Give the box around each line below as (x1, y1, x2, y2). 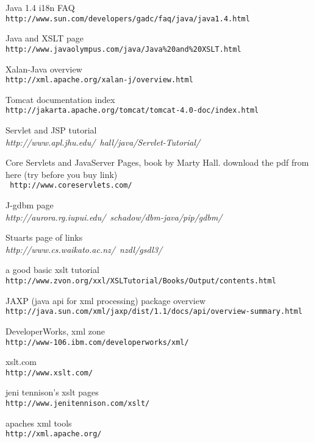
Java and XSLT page (5, 32, 84, 44)
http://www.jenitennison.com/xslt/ (5, 399, 150, 408)
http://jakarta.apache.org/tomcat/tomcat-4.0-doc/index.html (5, 106, 259, 115)
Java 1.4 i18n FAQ (5, 1, 75, 13)
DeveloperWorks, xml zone (5, 324, 105, 337)
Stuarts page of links (5, 231, 83, 244)
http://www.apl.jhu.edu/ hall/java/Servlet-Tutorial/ (5, 135, 201, 148)
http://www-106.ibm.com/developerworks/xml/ (5, 338, 189, 347)
